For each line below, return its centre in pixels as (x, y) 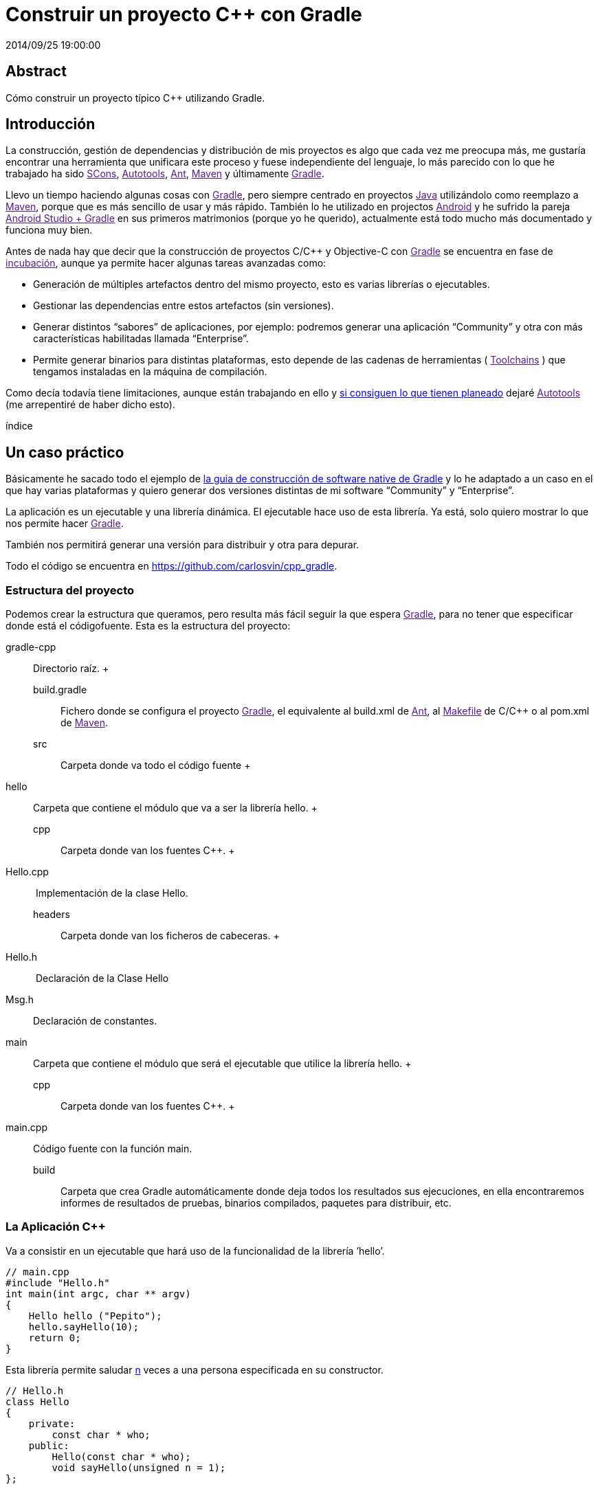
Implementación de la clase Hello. (112, 893)
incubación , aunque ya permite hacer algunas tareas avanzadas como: (166, 263)
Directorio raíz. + (71, 669)
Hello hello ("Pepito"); (95, 1316)
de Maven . (85, 723)
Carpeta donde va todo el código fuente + (156, 765)
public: (49, 1445)
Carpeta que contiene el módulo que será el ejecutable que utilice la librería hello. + (222, 1064)
